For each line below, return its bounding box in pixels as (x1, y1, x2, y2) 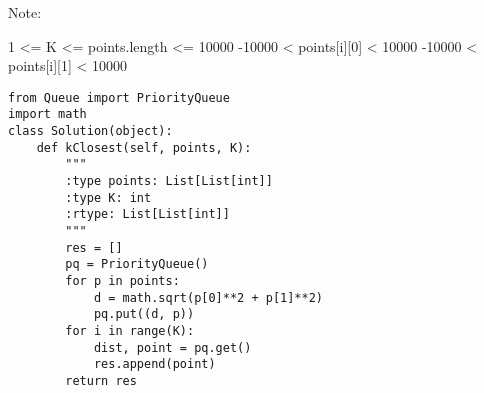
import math (8, 107, 87, 122)
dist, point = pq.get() (93, 340, 252, 355)
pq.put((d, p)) (93, 307, 195, 322)
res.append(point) (93, 357, 216, 372)
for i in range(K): (65, 323, 195, 338)
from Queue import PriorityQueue (8, 90, 230, 105)
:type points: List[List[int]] (65, 174, 273, 189)
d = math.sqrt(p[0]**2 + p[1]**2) (93, 290, 323, 305)
